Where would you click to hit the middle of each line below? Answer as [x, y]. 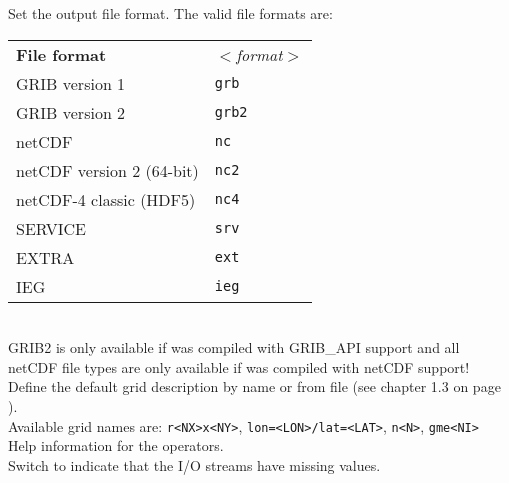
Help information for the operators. [116, 445]
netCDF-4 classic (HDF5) [106, 199]
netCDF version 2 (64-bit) [107, 170]
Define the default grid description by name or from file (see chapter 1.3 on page [254, 386]
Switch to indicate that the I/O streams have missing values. [194, 464]
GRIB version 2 [71, 112]
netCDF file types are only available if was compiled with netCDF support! [239, 366]
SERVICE [51, 228]
